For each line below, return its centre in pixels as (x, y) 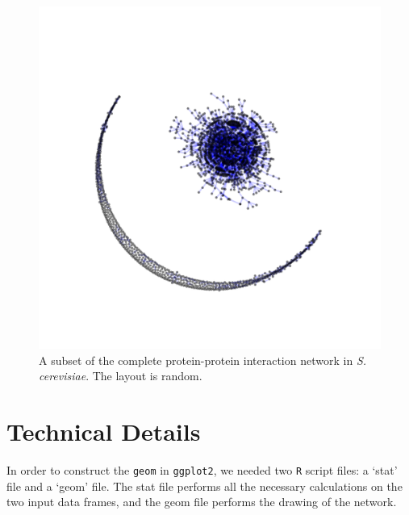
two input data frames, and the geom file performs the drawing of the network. (202, 502)
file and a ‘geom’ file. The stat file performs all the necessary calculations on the (204, 486)
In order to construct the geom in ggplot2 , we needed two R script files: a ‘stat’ (202, 469)
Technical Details (104, 431)
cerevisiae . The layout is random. (121, 376)
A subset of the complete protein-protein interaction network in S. (203, 360)
